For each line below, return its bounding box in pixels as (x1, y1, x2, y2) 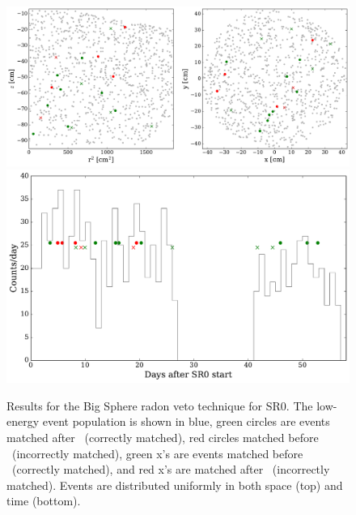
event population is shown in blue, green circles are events (42, 413, 330, 430)
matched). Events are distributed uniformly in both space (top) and (6, 476, 343, 493)
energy (6, 413, 40, 430)
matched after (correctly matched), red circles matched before (6, 428, 319, 445)
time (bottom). (6, 492, 81, 509)
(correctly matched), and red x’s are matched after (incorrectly (11, 461, 330, 478)
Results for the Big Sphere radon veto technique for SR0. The (6, 397, 313, 414)
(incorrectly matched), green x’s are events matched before (11, 444, 303, 461)
